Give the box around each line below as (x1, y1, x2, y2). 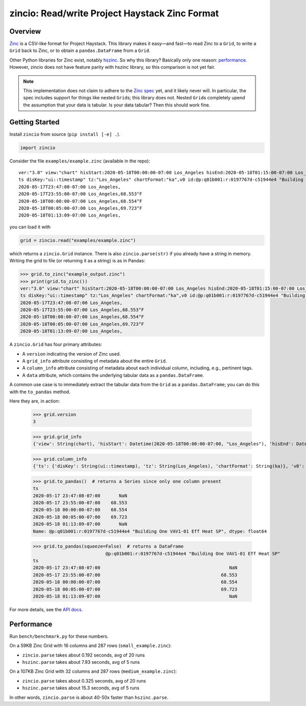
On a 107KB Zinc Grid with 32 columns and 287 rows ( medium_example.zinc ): (9, 668, 177, 674)
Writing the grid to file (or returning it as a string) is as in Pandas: (9, 258, 145, 264)
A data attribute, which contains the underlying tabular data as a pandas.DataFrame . (22, 372, 204, 378)
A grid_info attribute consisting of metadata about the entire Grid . (22, 358, 167, 364)
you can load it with (9, 224, 51, 230)
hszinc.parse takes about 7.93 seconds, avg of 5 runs (22, 659, 140, 665)
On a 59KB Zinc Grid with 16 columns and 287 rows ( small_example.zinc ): (9, 642, 172, 649)
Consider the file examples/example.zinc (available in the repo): (9, 158, 150, 164)
